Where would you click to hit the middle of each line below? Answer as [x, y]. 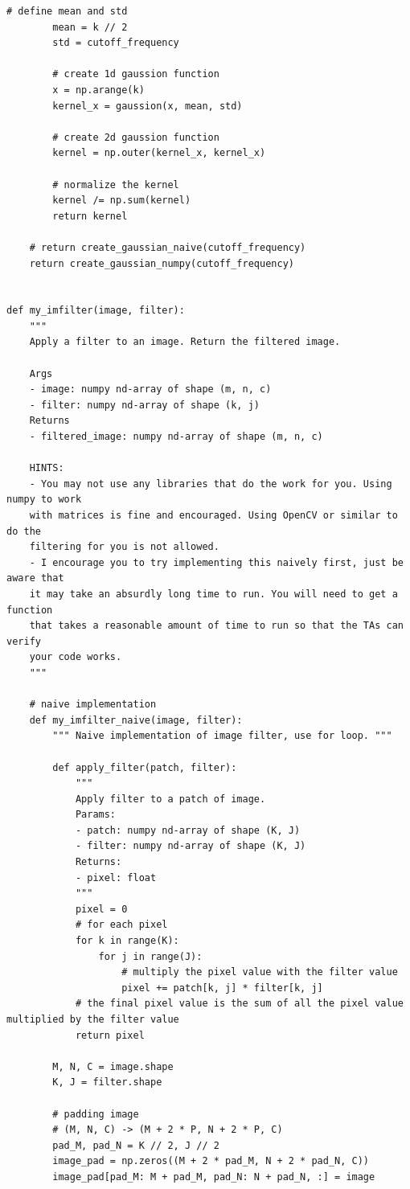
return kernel [90, 216]
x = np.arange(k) [98, 90]
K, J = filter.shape [107, 1082]
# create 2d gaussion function [136, 137]
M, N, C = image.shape [113, 1066]
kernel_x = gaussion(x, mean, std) [148, 106]
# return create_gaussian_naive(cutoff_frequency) [168, 247]
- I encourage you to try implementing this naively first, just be [216, 562]
